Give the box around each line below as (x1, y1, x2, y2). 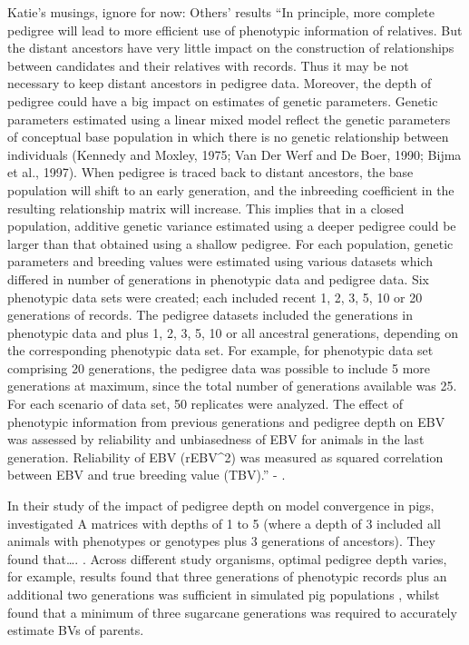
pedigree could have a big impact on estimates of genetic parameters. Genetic (7, 91, 438, 110)
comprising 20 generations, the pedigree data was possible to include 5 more (7, 358, 431, 377)
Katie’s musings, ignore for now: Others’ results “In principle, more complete (7, 3, 435, 21)
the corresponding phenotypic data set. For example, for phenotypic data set (7, 341, 434, 360)
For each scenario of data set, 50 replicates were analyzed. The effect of (7, 394, 404, 413)
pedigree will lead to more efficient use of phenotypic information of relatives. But (7, 20, 463, 39)
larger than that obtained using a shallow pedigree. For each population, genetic (7, 233, 454, 253)
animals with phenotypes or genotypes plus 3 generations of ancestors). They (7, 531, 435, 551)
